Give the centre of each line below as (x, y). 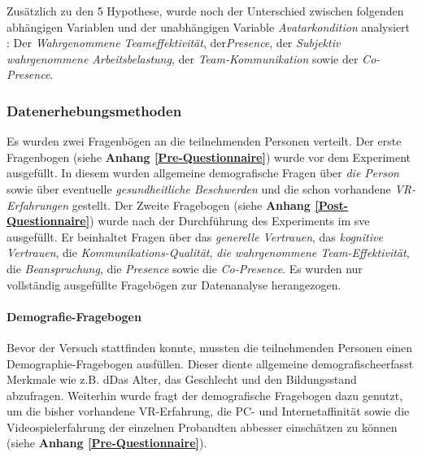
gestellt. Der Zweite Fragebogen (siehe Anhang (191, 205)
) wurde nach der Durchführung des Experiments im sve (230, 221)
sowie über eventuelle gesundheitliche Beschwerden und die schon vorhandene (199, 188)
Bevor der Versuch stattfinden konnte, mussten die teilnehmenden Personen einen (210, 347)
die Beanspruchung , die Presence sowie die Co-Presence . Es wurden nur (185, 268)
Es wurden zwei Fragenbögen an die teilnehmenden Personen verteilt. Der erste (204, 141)
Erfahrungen (38, 205)
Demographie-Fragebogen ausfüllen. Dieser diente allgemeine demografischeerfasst (210, 363)
